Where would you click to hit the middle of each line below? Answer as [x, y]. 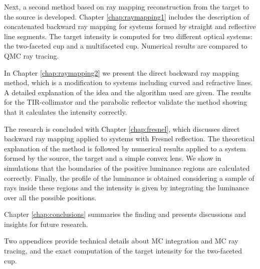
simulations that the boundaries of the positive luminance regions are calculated [127, 168]
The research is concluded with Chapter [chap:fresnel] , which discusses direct [122, 128]
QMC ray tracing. [32, 55]
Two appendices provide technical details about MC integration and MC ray [121, 241]
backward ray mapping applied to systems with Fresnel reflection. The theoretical [129, 139]
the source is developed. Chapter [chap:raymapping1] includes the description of [127, 16]
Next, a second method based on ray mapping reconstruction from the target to [126, 7]
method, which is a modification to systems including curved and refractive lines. [128, 82]
